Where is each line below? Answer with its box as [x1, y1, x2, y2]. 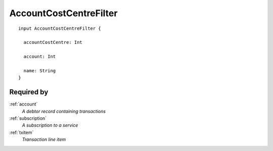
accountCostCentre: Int [23, 39, 83, 45]
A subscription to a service [22, 122, 78, 128]
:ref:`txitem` [9, 129, 34, 135]
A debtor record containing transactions [22, 108, 106, 114]
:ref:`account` [9, 101, 38, 107]
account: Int [23, 54, 56, 60]
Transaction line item [22, 136, 66, 142]
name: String [23, 68, 56, 73]
